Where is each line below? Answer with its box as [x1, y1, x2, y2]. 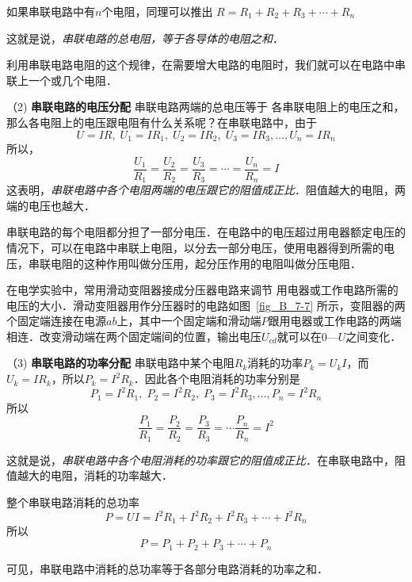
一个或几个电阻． [28, 71, 117, 88]
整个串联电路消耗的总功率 [6, 493, 139, 510]
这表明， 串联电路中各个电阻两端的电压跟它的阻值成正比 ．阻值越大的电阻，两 [6, 182, 406, 198]
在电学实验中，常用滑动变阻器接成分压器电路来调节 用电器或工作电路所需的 [6, 281, 399, 298]
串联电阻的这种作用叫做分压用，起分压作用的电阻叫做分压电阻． [28, 255, 361, 271]
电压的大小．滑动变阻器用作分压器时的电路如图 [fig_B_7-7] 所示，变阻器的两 [6, 297, 406, 313]
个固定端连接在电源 [6, 312, 106, 329]
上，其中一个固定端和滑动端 [116, 312, 261, 329]
